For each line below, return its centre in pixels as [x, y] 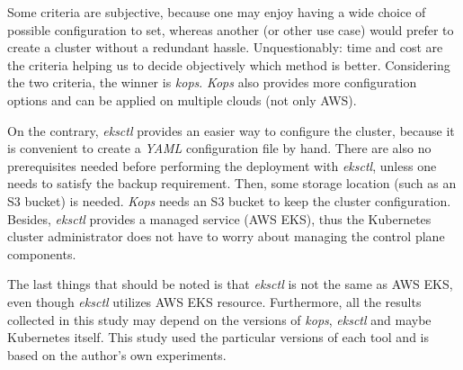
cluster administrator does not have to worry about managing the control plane [226, 236]
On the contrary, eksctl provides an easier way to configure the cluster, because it [231, 130]
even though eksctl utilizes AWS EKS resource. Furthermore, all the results [214, 301]
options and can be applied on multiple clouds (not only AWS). [182, 99]
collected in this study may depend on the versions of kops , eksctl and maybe [219, 319]
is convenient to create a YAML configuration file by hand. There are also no [219, 148]
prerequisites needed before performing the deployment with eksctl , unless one [222, 165]
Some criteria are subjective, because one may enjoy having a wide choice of [217, 12]
